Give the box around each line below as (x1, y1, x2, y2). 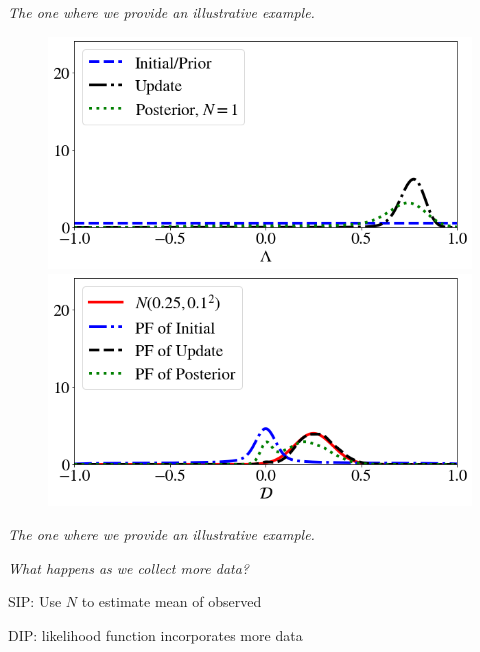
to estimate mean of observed (81, 591, 262, 612)
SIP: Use (8, 591, 62, 612)
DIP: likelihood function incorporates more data (8, 624, 303, 645)
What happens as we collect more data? (8, 557, 250, 578)
